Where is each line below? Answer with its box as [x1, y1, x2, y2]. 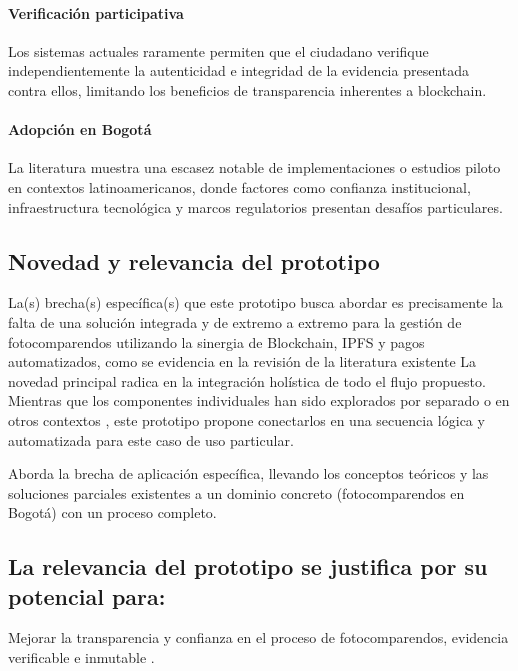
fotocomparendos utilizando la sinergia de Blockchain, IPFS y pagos [8, 331, 425, 352]
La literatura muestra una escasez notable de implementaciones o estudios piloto [8, 157, 501, 178]
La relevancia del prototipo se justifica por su [8, 551, 488, 582]
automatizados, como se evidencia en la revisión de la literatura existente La [8, 351, 477, 372]
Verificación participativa [8, 2, 184, 23]
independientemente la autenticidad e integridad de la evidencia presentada [8, 60, 470, 81]
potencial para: [8, 580, 166, 611]
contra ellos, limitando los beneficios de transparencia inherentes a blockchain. [8, 79, 487, 100]
